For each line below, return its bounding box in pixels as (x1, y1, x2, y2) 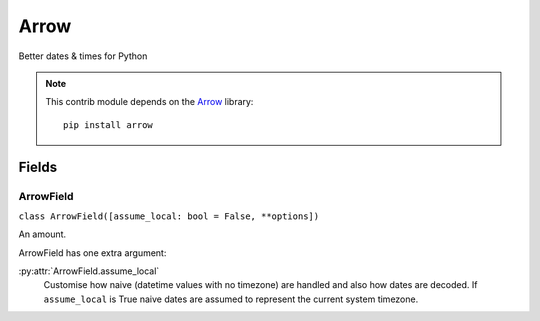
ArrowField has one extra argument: (18, 246, 167, 259)
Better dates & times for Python (18, 50, 148, 62)
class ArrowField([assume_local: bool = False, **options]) (18, 210, 320, 222)
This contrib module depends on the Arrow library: (45, 96, 254, 108)
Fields (18, 158, 58, 175)
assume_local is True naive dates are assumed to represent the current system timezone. (43, 293, 419, 305)
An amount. (18, 228, 67, 240)
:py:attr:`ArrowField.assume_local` (18, 265, 160, 277)
